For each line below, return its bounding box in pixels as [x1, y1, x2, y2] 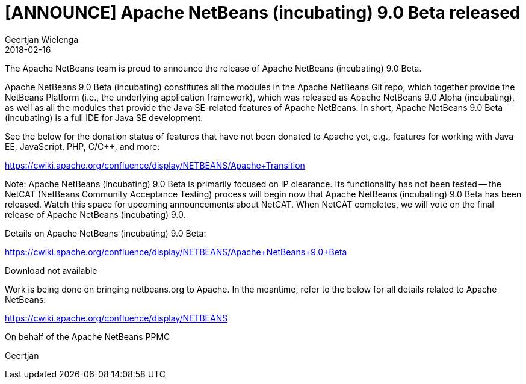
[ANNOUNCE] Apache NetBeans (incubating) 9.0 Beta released [5, 2, 521, 23]
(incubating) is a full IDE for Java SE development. [5, 112, 203, 123]
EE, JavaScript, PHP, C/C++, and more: [5, 141, 160, 152]
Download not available [5, 265, 97, 276]
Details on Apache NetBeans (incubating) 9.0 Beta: [5, 228, 206, 238]
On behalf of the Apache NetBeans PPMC [5, 331, 170, 342]
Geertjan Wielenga [5, 34, 79, 45]
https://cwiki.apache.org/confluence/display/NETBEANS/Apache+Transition [5, 159, 305, 170]
